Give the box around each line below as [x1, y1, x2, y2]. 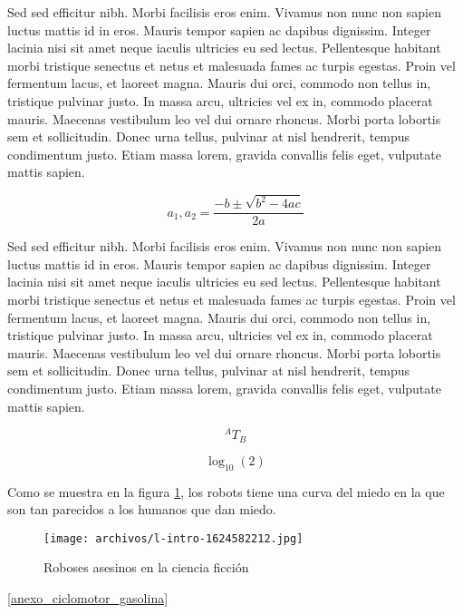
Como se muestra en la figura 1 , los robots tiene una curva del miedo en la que [7, 482, 445, 501]
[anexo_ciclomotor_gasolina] [7, 588, 169, 607]
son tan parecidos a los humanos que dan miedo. [7, 500, 276, 519]
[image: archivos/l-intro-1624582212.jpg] [43, 531, 304, 545]
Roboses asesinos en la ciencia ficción [43, 558, 249, 577]
